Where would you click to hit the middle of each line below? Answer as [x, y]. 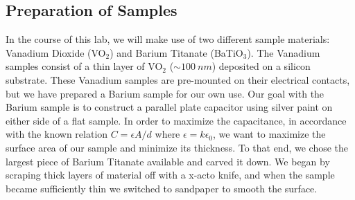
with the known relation [57, 134]
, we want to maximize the [269, 134]
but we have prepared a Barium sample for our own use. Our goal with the [165, 93]
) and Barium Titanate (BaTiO [176, 52]
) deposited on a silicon [261, 66]
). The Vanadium [284, 52]
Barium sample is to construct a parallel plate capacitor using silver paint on [169, 107]
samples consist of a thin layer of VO [84, 66]
